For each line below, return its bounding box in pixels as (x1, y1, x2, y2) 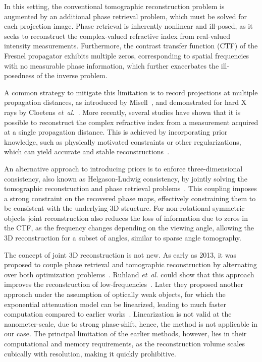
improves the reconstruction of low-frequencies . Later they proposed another (4, 279, 244, 289)
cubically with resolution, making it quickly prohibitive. (4, 348, 176, 358)
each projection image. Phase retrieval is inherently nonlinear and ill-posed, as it (4, 21, 253, 31)
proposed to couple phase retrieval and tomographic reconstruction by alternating (4, 259, 257, 270)
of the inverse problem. (36, 70, 108, 81)
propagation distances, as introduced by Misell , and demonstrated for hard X (4, 97, 247, 107)
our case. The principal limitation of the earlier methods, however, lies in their (4, 328, 247, 339)
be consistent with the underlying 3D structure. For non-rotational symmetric (4, 203, 245, 213)
